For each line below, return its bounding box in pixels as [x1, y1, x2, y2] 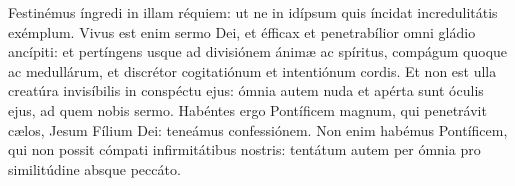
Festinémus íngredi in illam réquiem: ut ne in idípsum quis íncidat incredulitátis [8, 2, 498, 22]
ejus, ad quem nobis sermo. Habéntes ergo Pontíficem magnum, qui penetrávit [8, 99, 487, 120]
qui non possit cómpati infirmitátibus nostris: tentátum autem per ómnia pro [8, 139, 481, 160]
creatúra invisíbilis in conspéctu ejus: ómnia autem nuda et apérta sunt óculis [8, 80, 484, 101]
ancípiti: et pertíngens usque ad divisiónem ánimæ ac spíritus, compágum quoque [8, 41, 508, 62]
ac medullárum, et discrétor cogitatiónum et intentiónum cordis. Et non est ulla [8, 60, 497, 81]
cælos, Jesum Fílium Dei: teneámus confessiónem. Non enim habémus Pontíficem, [8, 119, 508, 140]
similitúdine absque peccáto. [8, 158, 181, 179]
